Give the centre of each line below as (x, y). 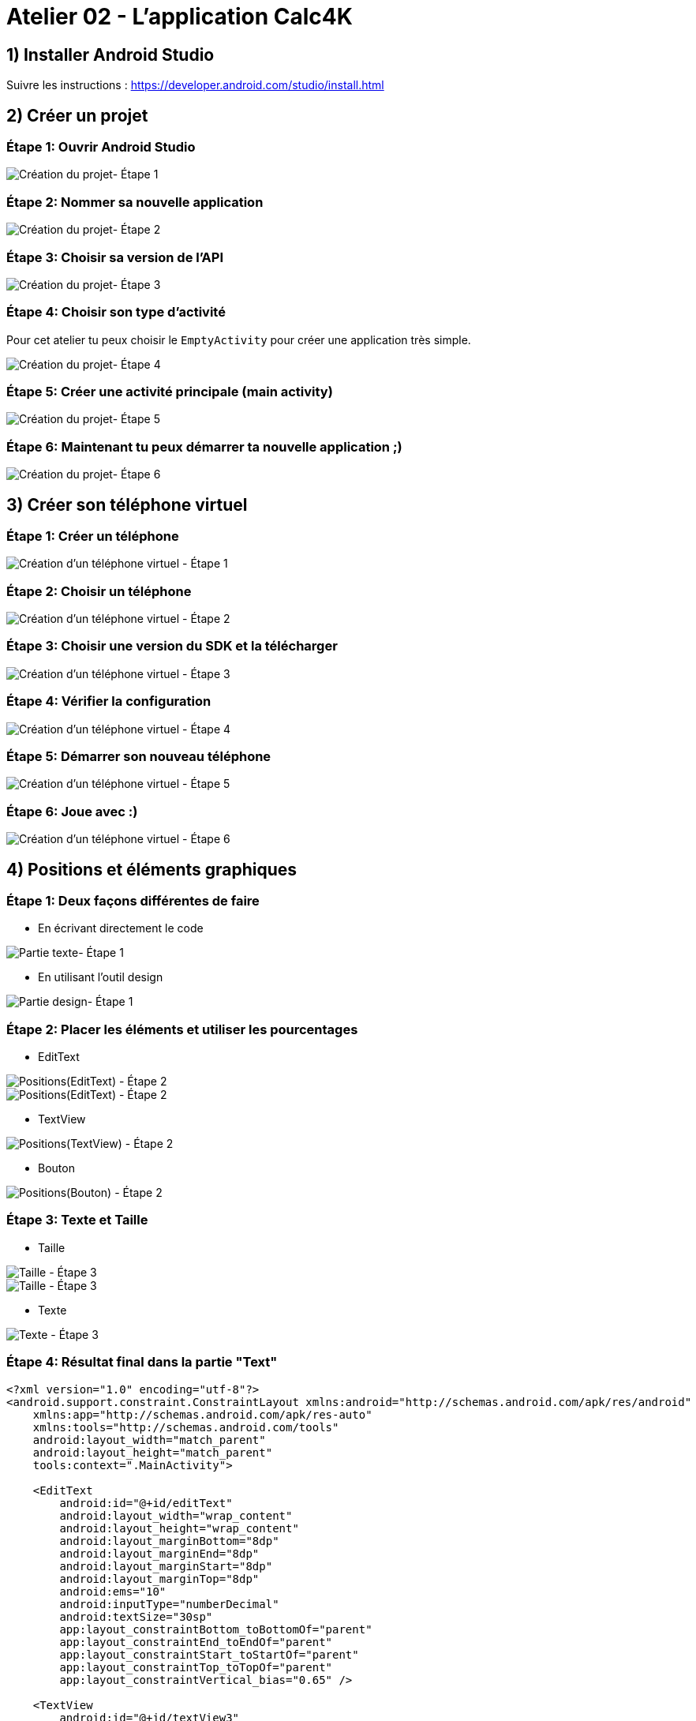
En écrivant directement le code (121, 928)
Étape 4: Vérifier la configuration (109, 701)
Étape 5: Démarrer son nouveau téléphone (139, 756)
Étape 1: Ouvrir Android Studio (101, 147)
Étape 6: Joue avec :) (72, 811)
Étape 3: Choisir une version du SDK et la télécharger (172, 646)
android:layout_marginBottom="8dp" (169, 1541)
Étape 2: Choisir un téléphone (99, 591)
